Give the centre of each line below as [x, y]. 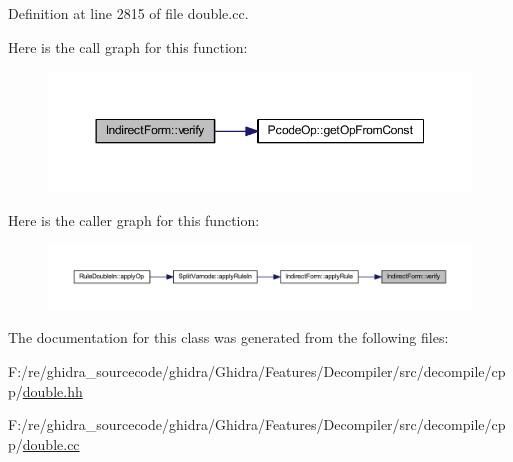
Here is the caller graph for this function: [134, 219]
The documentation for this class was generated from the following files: [228, 337]
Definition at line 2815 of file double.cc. [128, 13]
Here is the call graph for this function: [128, 46]
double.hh [52, 390]
